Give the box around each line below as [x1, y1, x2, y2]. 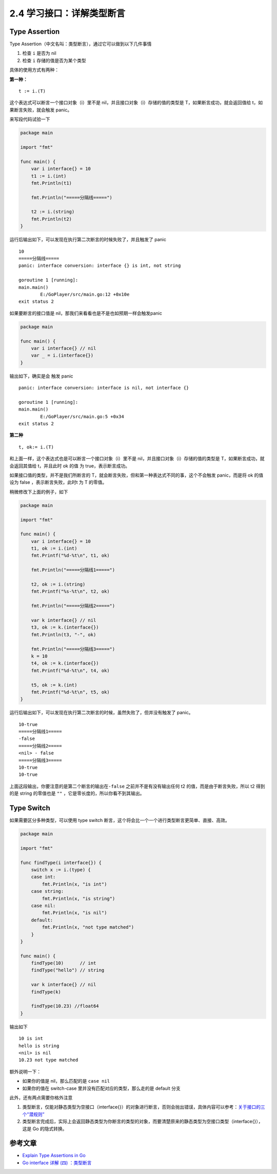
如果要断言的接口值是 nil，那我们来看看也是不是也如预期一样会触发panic [9, 310, 163, 316]
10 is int [18, 1035, 43, 1042]
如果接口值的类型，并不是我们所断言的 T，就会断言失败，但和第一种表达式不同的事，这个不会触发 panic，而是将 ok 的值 [9, 472, 264, 478]
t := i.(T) [18, 88, 46, 94]
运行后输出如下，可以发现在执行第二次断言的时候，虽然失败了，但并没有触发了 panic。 [9, 710, 193, 716]
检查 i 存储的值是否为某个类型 [22, 57, 87, 64]
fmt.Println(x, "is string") [42, 895, 115, 902]
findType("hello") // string [31, 967, 105, 973]
